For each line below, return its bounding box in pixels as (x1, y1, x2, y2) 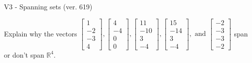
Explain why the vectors (4, 28, 77, 38)
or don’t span (4, 49, 44, 60)
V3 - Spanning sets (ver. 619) (4, 1, 93, 11)
